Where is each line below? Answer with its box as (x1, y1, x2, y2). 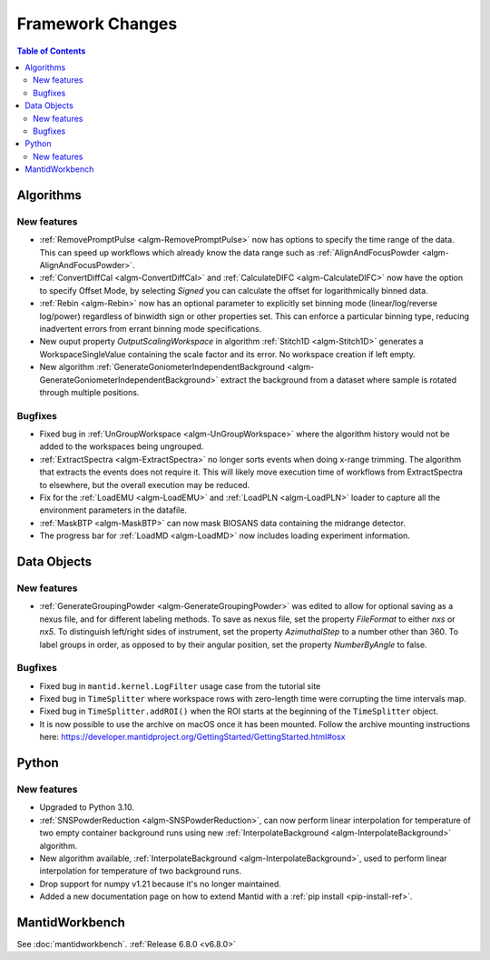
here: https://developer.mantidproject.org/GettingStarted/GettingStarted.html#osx (39, 732, 346, 743)
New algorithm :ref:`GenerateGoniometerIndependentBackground (39, 362, 285, 373)
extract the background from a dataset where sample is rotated (220, 374, 457, 385)
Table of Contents (16, 45, 86, 56)
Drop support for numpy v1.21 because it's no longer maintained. (39, 878, 281, 889)
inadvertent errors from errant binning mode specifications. (39, 323, 262, 334)
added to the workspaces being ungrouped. (39, 441, 204, 452)
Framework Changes (16, 14, 178, 34)
